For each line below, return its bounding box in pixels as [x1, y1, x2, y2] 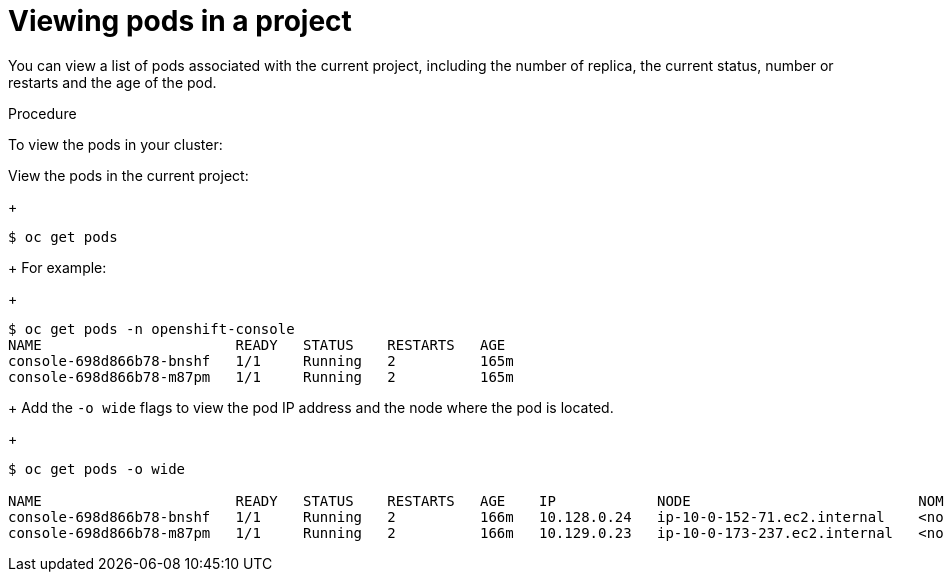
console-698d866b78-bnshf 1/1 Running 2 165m [8, 352, 514, 369]
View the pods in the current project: [8, 166, 249, 184]
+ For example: [8, 258, 107, 276]
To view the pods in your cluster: [8, 135, 223, 153]
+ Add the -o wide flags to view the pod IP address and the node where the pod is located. [8, 398, 614, 416]
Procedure [8, 104, 77, 122]
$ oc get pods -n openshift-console [8, 320, 295, 337]
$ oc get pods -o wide [8, 460, 186, 477]
